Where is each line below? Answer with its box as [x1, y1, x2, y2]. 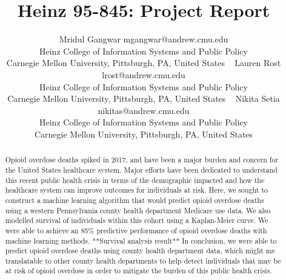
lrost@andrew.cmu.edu [102, 68, 185, 81]
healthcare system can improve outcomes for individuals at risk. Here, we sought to [5, 185, 268, 195]
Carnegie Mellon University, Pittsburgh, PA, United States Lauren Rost [6, 56, 281, 69]
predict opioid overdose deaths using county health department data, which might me [5, 245, 276, 256]
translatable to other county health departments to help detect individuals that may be [5, 255, 281, 265]
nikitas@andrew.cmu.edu [98, 104, 190, 116]
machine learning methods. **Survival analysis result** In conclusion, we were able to [5, 235, 277, 245]
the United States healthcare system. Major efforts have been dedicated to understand [5, 164, 278, 175]
